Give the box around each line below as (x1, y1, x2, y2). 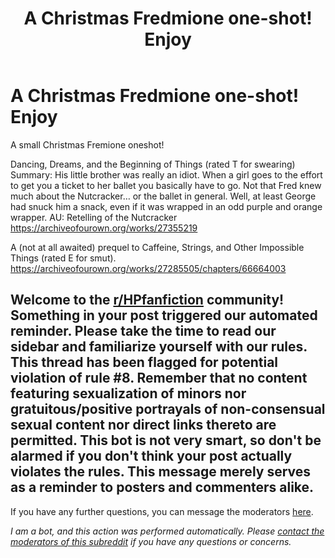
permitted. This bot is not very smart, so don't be (10, 432, 322, 449)
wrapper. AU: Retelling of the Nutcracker (10, 211, 178, 223)
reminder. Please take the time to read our (10, 323, 277, 340)
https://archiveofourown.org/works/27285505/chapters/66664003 (10, 262, 287, 274)
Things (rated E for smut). (10, 252, 117, 264)
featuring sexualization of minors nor (10, 385, 247, 402)
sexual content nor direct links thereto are (10, 417, 277, 434)
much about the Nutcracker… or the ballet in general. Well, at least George (10, 190, 317, 202)
